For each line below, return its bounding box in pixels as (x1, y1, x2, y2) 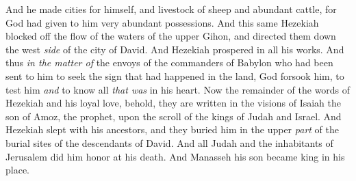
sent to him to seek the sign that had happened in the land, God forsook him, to (5, 68, 344, 83)
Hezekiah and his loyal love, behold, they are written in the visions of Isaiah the (5, 96, 341, 110)
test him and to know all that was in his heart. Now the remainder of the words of (5, 82, 351, 96)
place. (5, 163, 29, 177)
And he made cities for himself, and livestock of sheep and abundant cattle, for (5, 2, 337, 16)
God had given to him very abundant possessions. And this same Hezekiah (5, 15, 319, 29)
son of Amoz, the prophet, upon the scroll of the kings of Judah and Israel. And (5, 109, 342, 123)
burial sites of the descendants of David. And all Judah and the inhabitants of (5, 135, 333, 150)
